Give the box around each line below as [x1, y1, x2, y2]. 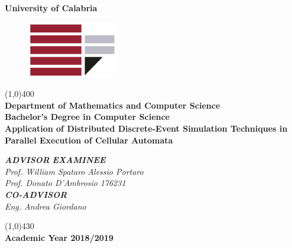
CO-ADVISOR [5, 188, 67, 200]
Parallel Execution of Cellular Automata [5, 133, 173, 146]
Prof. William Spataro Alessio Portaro [5, 165, 144, 177]
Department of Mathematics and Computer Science [5, 99, 220, 111]
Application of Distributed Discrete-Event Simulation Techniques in [5, 122, 288, 134]
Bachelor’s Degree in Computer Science [5, 110, 170, 123]
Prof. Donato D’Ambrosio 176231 [5, 177, 126, 189]
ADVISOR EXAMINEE [5, 154, 106, 166]
